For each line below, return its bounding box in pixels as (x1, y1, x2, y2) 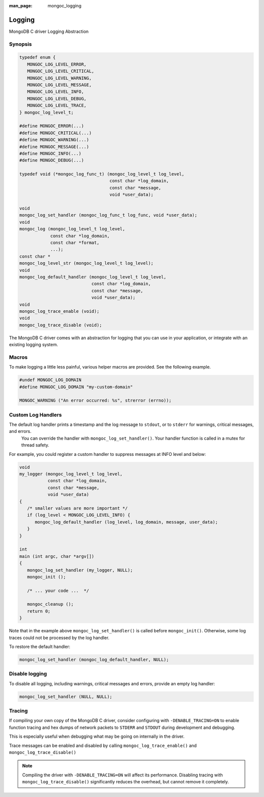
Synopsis (9, 41, 32, 48)
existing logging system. (9, 342, 58, 348)
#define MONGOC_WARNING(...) (19, 137, 89, 143)
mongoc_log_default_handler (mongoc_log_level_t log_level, (19, 274, 167, 279)
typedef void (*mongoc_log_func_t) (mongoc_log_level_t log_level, (19, 172, 185, 177)
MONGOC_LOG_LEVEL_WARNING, (27, 75, 92, 81)
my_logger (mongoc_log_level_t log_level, (19, 471, 123, 477)
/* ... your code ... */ (27, 588, 89, 593)
